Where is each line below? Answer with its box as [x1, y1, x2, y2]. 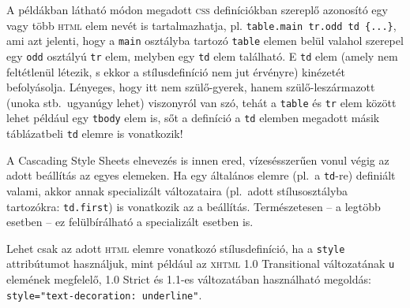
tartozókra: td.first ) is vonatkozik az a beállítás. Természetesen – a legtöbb [6, 198, 381, 214]
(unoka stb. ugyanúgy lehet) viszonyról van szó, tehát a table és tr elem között [6, 94, 397, 110]
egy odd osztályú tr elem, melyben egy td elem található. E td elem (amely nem [6, 47, 398, 64]
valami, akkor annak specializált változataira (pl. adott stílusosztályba [6, 182, 348, 199]
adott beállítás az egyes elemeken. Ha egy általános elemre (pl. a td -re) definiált [6, 167, 396, 184]
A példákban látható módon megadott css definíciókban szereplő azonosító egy [6, 2, 388, 17]
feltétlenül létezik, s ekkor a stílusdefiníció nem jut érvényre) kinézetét [6, 63, 345, 80]
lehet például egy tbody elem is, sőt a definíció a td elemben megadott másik [6, 109, 380, 126]
